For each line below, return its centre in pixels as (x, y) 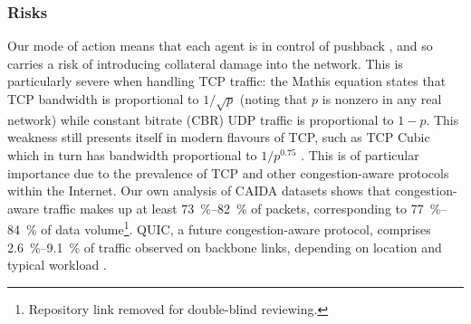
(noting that (274, 99)
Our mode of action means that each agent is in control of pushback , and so (220, 46)
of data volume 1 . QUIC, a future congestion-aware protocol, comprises (236, 228)
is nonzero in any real (382, 99)
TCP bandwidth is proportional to (103, 99)
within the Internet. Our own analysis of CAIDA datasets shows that (199, 191)
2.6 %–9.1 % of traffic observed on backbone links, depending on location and (225, 247)
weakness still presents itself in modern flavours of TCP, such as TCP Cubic (219, 137)
